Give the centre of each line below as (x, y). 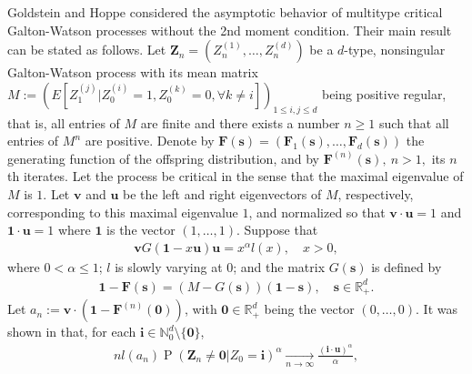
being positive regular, (384, 93)
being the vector (309, 309)
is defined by (407, 266)
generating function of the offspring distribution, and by (163, 158)
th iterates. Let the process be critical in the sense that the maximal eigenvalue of (236, 176)
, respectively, (376, 193)
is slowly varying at (169, 266)
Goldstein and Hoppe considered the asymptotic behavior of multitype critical (225, 12)
